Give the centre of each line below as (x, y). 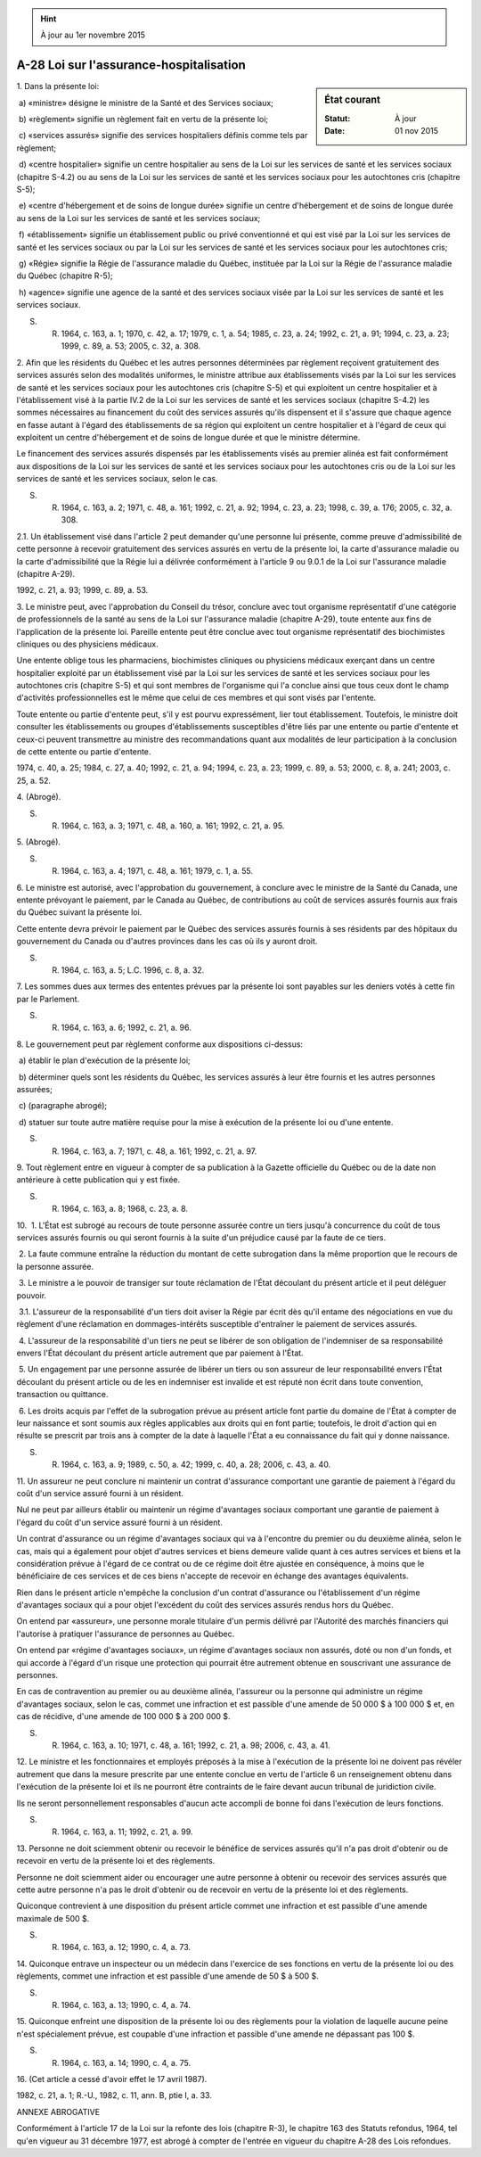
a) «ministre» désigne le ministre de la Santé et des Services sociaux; (146, 103)
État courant (352, 100)
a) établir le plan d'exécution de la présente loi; (104, 1060)
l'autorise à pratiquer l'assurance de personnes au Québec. (126, 1634)
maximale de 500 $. (53, 1918)
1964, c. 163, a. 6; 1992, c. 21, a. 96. (126, 1028)
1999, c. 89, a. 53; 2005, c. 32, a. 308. (131, 346)
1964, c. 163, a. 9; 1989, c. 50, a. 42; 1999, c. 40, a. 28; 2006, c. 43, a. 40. (196, 1465)
